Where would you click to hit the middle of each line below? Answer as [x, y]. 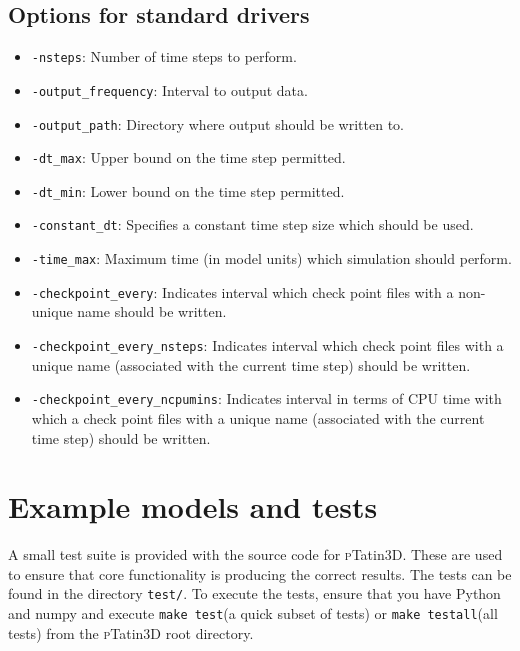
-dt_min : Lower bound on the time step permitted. [188, 190]
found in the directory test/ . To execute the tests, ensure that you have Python [254, 593]
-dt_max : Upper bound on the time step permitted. [188, 157]
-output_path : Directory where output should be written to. [217, 123]
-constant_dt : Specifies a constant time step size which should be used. [252, 224]
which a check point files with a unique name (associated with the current [258, 417]
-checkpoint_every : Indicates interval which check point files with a [242, 291]
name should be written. [152, 311]
